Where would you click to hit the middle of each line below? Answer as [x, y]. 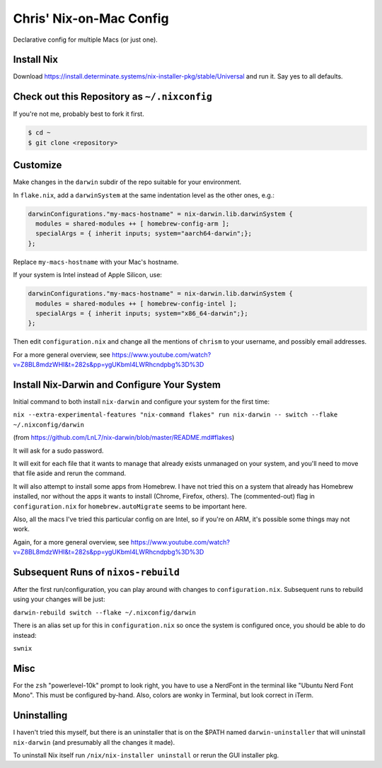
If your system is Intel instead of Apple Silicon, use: [88, 275]
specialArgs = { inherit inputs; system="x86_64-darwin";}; [142, 313]
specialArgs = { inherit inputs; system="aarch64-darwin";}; [144, 234]
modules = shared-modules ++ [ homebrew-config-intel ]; [136, 303]
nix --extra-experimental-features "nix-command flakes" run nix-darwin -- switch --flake [175, 415]
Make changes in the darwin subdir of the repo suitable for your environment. [127, 182]
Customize [37, 165]
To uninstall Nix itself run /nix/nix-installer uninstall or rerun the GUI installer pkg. [146, 755]
